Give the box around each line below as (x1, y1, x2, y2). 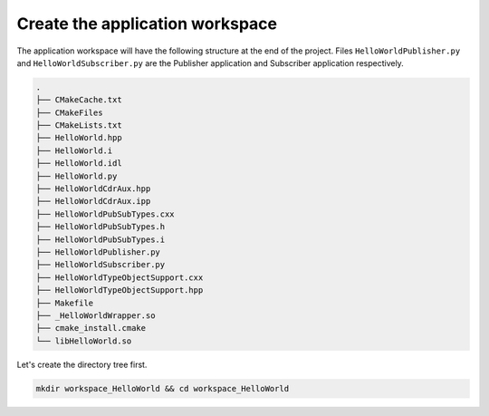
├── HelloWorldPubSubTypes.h (35, 222, 166, 232)
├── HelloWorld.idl (35, 159, 122, 169)
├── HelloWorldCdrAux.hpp (35, 184, 151, 194)
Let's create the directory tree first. (16, 359, 148, 370)
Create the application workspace (16, 14, 278, 34)
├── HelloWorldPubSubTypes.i (35, 234, 166, 245)
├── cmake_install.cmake (35, 323, 147, 334)
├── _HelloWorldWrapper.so (35, 310, 156, 321)
